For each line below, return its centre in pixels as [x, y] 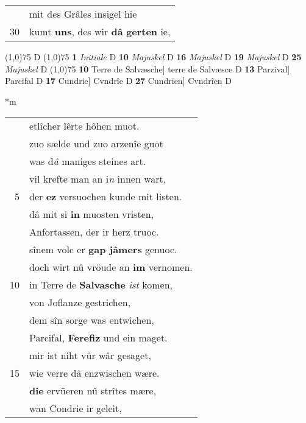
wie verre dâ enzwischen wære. [94, 373]
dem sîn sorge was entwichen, [92, 320]
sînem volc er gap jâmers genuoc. [103, 250]
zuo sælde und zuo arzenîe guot [96, 144]
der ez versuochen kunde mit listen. [106, 197]
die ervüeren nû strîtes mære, [93, 391]
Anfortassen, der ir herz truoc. [94, 232]
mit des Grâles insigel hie [83, 14]
